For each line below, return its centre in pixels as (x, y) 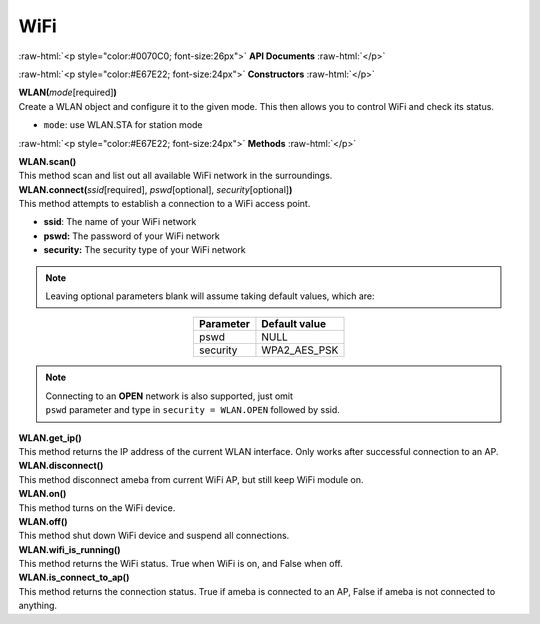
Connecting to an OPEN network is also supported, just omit (169, 396)
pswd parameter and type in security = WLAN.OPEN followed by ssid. (192, 410)
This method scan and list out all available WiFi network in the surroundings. (175, 176)
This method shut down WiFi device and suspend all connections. (154, 536)
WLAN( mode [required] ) (67, 92)
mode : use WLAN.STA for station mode (123, 125)
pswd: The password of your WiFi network (131, 236)
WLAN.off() (43, 521)
